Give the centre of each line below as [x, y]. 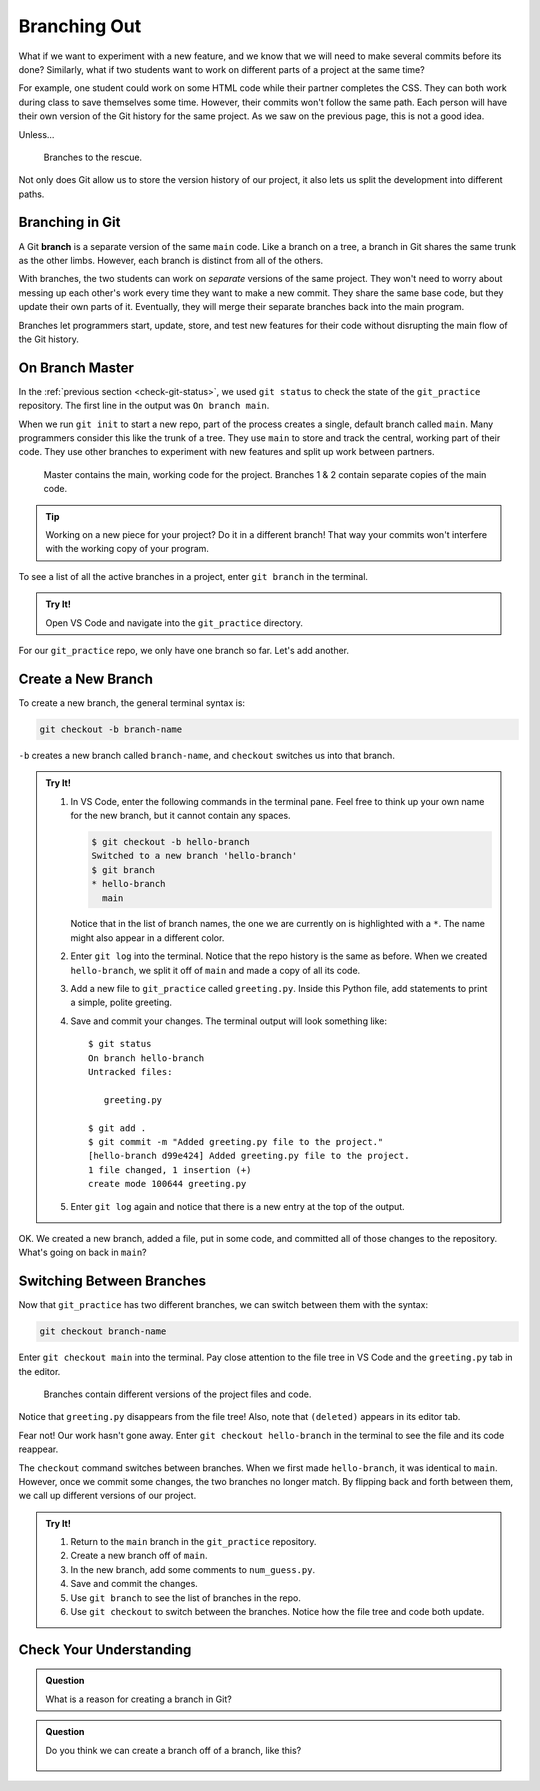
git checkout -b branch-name [111, 729]
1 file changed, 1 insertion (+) [170, 1169]
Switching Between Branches [112, 1281]
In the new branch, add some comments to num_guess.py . [192, 1569]
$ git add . [117, 1128]
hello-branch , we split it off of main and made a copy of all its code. [215, 970]
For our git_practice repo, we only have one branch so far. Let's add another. [184, 650]
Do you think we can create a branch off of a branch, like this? [173, 1750]
